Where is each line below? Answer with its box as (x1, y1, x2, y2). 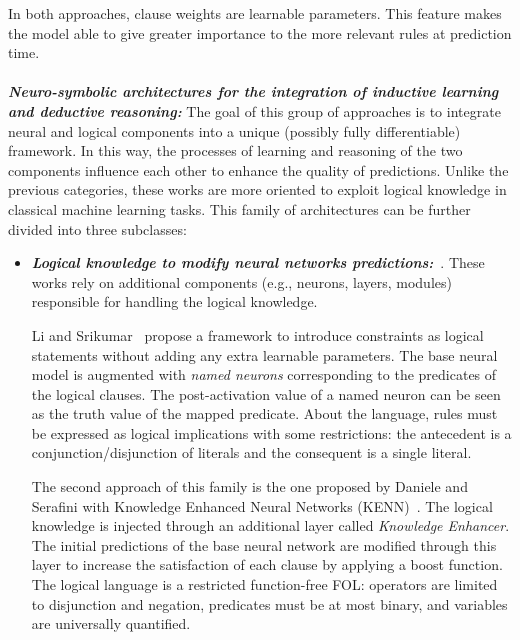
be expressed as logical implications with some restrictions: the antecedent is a (31, 422, 512, 443)
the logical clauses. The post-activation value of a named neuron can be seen (31, 383, 501, 404)
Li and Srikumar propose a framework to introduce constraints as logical (31, 324, 484, 345)
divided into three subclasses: (8, 218, 187, 239)
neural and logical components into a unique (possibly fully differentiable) (8, 120, 461, 141)
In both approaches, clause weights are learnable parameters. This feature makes (8, 3, 502, 23)
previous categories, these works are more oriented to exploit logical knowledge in (8, 179, 507, 200)
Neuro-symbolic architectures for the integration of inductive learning (8, 81, 499, 102)
